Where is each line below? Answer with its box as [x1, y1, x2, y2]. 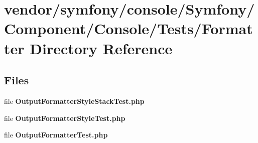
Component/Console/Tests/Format [4, 18, 253, 39]
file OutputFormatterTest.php [4, 129, 108, 140]
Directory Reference [30, 38, 173, 58]
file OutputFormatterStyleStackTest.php [4, 95, 145, 106]
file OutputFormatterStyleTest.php [4, 112, 125, 123]
